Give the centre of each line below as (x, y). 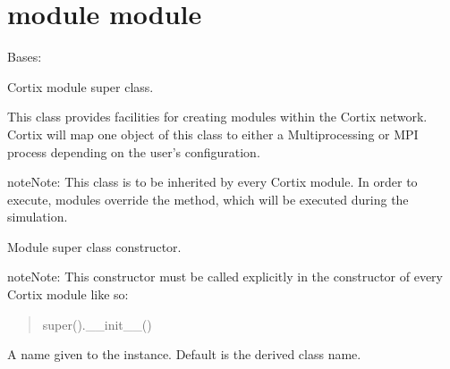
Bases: (25, 57)
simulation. (38, 217)
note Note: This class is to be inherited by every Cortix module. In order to (212, 182)
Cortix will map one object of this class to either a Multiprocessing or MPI (213, 134)
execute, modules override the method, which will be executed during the (208, 199)
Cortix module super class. (81, 86)
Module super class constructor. (94, 246)
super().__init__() (97, 324)
